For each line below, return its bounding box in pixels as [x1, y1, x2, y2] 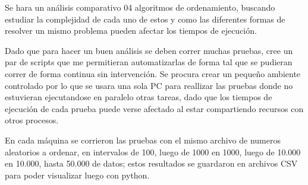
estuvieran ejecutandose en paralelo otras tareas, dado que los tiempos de [5, 91, 272, 103]
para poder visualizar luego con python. [5, 168, 150, 181]
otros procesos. [5, 114, 59, 126]
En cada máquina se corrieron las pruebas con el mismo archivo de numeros [5, 133, 281, 146]
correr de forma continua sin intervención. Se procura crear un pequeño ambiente [5, 67, 301, 79]
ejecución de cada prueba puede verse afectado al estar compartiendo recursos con [5, 102, 304, 114]
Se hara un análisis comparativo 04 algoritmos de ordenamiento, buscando [5, 1, 275, 13]
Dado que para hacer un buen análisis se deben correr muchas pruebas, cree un [5, 44, 293, 56]
